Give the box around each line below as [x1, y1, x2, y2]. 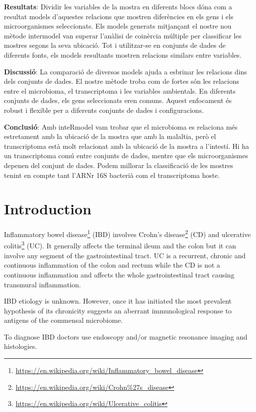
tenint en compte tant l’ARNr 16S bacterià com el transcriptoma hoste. [4, 170, 220, 180]
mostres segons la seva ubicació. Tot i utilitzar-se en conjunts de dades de [4, 40, 226, 50]
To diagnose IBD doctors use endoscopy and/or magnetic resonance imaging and [4, 331, 248, 342]
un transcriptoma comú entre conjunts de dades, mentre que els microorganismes [4, 150, 248, 161]
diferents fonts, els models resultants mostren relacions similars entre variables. [4, 49, 242, 60]
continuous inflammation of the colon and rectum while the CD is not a [4, 260, 221, 270]
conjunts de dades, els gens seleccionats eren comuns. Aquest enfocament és [4, 95, 232, 105]
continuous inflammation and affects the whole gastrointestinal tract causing [4, 269, 234, 279]
